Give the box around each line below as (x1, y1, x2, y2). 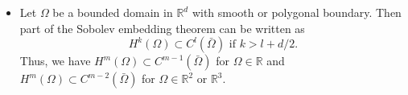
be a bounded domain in (52, 4, 173, 20)
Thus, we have (19, 52, 91, 69)
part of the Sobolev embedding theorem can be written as (19, 19, 305, 36)
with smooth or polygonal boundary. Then (192, 4, 402, 20)
